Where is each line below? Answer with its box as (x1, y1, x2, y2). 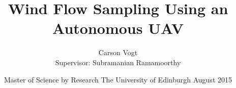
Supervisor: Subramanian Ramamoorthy (55, 57, 181, 67)
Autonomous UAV (52, 18, 184, 38)
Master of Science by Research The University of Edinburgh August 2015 (4, 74, 232, 84)
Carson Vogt (98, 47, 138, 58)
